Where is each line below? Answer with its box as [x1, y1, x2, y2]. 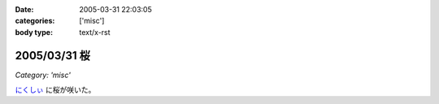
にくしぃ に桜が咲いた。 [15, 85, 96, 95]
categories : [15, 16, 55, 26]
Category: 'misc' [15, 70, 71, 80]
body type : [15, 27, 53, 37]
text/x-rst [79, 27, 111, 37]
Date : [15, 5, 34, 14]
